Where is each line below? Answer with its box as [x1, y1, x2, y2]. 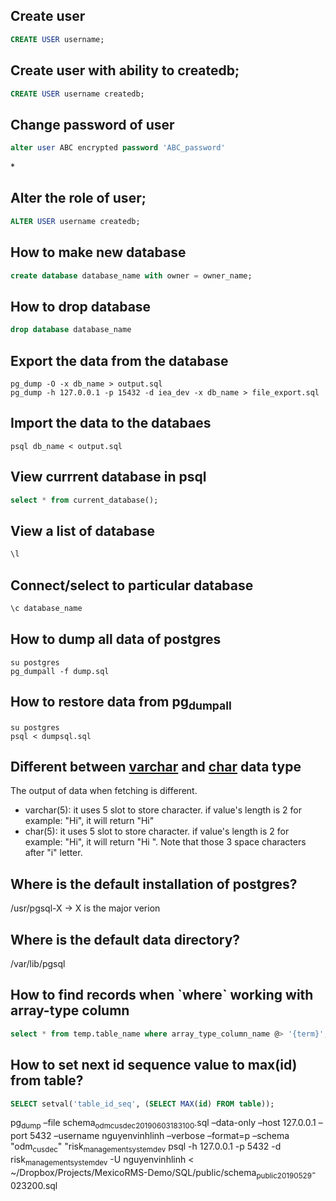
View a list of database [10, 522, 155, 539]
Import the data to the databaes [10, 415, 212, 432]
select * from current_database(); [10, 495, 159, 505]
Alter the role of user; [10, 190, 147, 207]
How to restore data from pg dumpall [10, 694, 232, 713]
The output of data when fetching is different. [10, 785, 198, 797]
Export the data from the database [10, 352, 229, 369]
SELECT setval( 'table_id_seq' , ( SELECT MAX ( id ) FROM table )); [10, 1099, 275, 1109]
